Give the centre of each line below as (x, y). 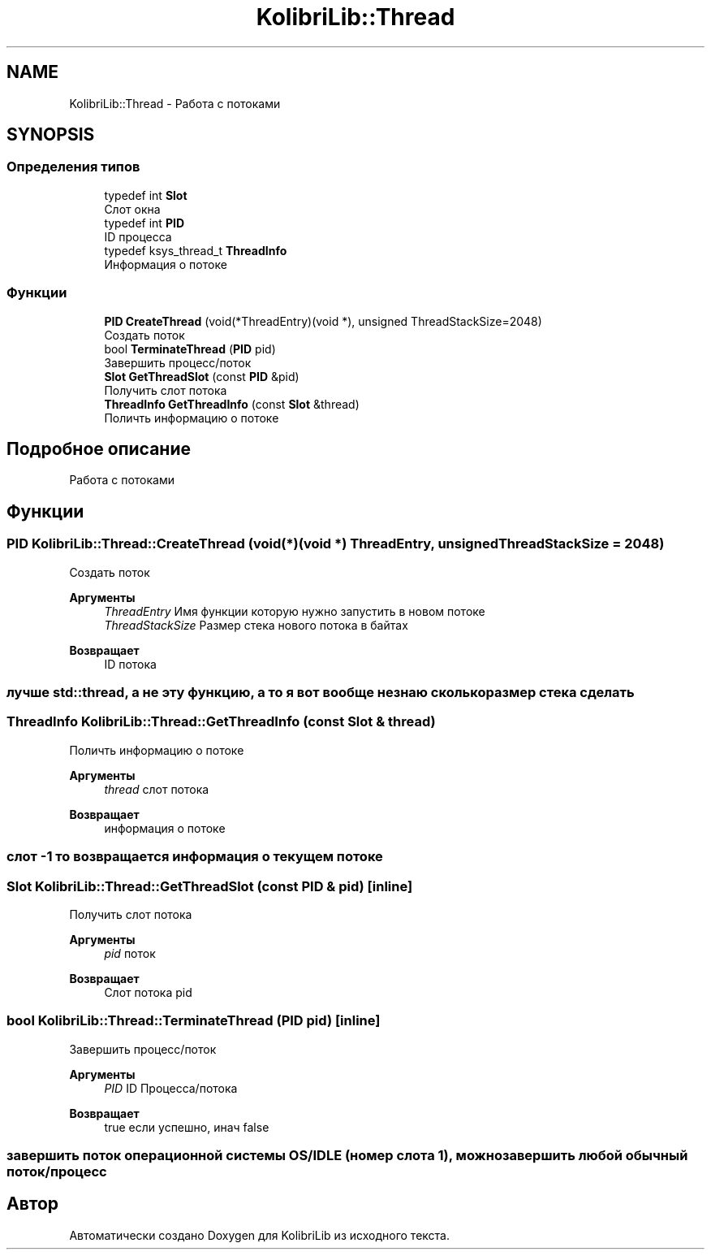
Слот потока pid (148, 992)
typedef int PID (144, 223)
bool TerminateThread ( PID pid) (190, 349)
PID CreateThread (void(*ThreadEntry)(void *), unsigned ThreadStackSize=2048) (323, 321)
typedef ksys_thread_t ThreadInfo (196, 250)
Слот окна (132, 209)
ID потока (130, 664)
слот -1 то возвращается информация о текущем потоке (195, 857)
